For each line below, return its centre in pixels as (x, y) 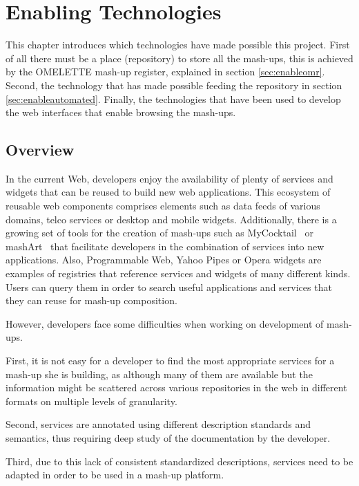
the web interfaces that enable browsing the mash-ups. (121, 112)
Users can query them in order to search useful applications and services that (169, 287)
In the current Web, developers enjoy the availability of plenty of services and (169, 178)
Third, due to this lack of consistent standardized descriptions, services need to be (179, 461)
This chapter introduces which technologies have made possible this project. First (178, 45)
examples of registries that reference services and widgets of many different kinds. (178, 273)
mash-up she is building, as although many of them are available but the (159, 374)
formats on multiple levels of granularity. (91, 401)
